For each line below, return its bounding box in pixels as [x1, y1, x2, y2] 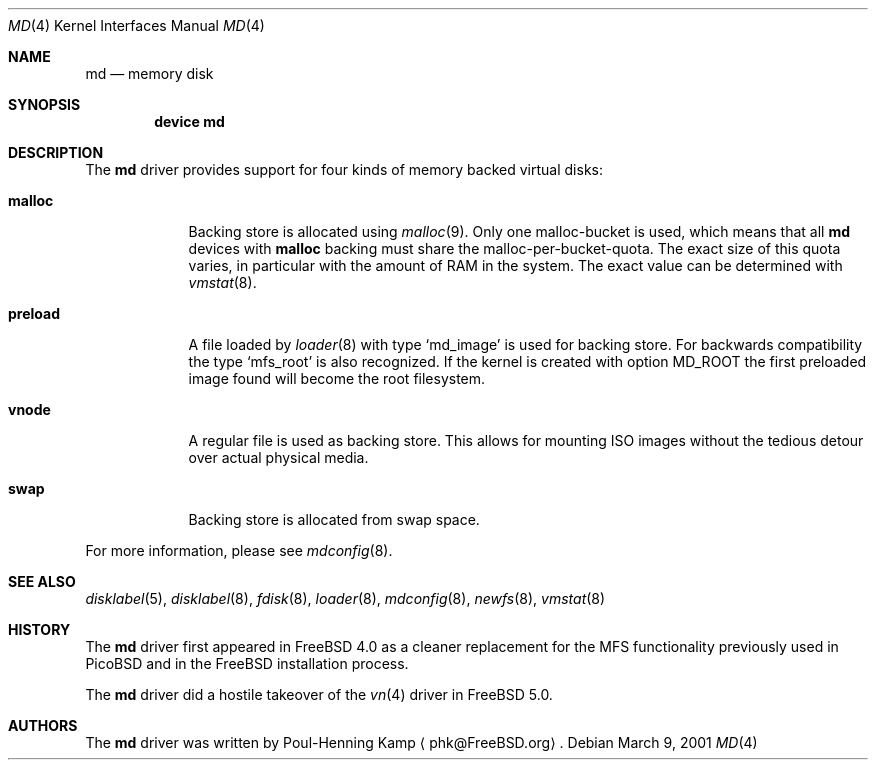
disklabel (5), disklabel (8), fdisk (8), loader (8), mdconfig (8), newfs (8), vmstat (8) [85, 590, 606, 607]
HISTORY [8, 621, 71, 638]
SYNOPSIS [8, 96, 81, 113]
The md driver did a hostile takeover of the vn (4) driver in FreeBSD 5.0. [85, 686, 553, 703]
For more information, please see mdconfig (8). [85, 542, 393, 559]
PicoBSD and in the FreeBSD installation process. [85, 655, 409, 672]
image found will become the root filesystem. [188, 370, 486, 387]
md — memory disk [85, 65, 214, 82]
